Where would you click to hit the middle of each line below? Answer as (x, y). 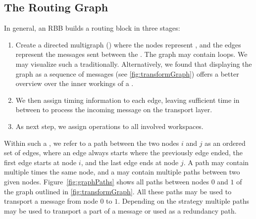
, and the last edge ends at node (130, 162)
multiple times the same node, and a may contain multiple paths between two (122, 172)
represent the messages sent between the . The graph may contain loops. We (131, 54)
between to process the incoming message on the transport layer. (114, 109)
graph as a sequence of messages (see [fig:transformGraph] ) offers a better (127, 73)
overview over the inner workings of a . (75, 83)
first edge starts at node (40, 162)
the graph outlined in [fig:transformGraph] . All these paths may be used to (118, 191)
